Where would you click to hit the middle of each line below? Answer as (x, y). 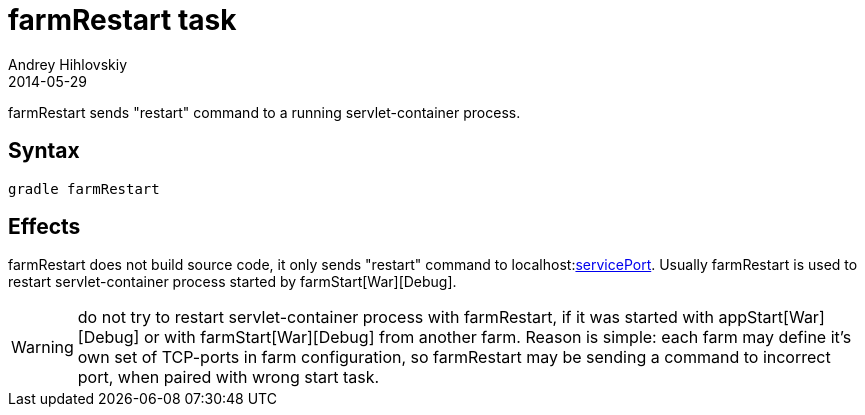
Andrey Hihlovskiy (68, 64)
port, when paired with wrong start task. (228, 377)
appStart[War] (771, 317)
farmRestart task (122, 20)
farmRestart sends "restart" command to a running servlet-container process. (264, 112)
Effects (44, 227)
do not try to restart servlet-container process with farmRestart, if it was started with (395, 317)
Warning (42, 347)
